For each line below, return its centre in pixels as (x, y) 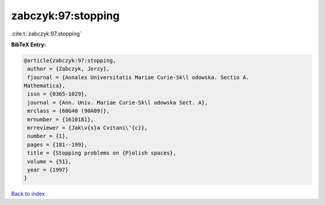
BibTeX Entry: (29, 44)
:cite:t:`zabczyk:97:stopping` (46, 34)
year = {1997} (48, 170)
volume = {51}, (50, 161)
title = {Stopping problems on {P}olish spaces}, (102, 153)
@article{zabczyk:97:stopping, (70, 60)
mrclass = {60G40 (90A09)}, (69, 111)
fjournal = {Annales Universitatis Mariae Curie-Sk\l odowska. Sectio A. (138, 77)
